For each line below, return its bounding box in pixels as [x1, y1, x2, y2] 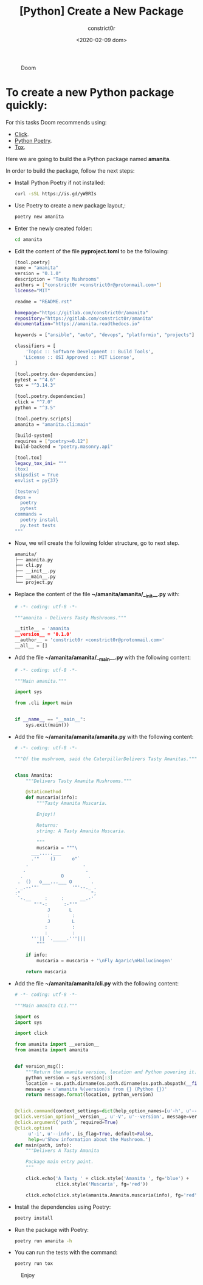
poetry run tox [14, 1261, 53, 1267]
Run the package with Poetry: [14, 1226, 89, 1233]
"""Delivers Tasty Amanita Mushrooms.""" [26, 778, 132, 784]
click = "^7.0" [14, 399, 53, 405]
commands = [14, 511, 43, 517]
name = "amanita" [14, 265, 59, 271]
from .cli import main [14, 700, 72, 706]
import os [14, 1013, 40, 1020]
